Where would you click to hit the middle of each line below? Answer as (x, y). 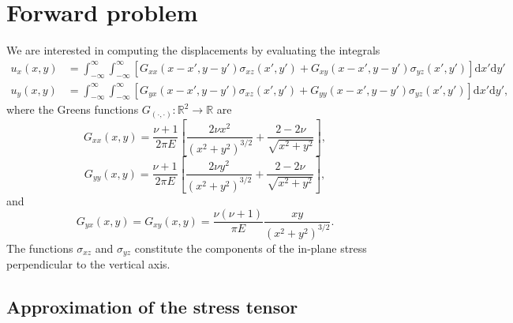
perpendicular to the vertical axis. (88, 264)
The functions (40, 248)
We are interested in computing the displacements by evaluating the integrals (193, 50)
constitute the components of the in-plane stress (251, 248)
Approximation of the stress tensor (152, 307)
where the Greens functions (73, 109)
